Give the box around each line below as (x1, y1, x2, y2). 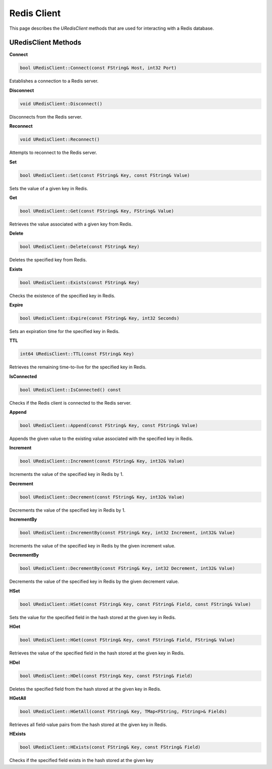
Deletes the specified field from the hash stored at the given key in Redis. (9, 686, 161, 692)
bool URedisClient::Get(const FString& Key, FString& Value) (20, 208, 174, 214)
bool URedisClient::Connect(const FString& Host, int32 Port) (20, 65, 177, 71)
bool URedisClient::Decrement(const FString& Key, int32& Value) (20, 494, 185, 500)
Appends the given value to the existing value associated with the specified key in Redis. (9, 435, 193, 442)
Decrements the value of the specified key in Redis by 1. (9, 507, 126, 513)
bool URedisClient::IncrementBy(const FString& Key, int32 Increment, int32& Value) (20, 530, 235, 536)
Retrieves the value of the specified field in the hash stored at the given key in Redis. (9, 650, 185, 656)
